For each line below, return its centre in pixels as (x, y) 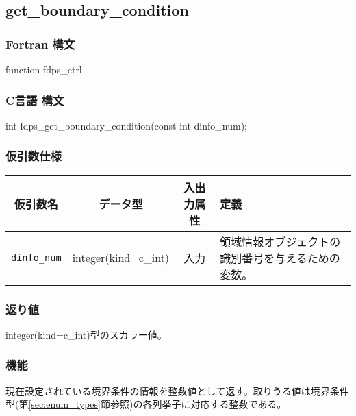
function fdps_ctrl (44, 69)
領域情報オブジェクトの (280, 241)
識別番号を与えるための (280, 258)
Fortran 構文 (40, 44)
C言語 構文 (35, 100)
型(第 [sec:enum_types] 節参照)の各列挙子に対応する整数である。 (146, 404)
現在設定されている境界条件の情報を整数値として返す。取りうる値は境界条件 (177, 390)
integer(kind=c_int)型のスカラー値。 (86, 334)
